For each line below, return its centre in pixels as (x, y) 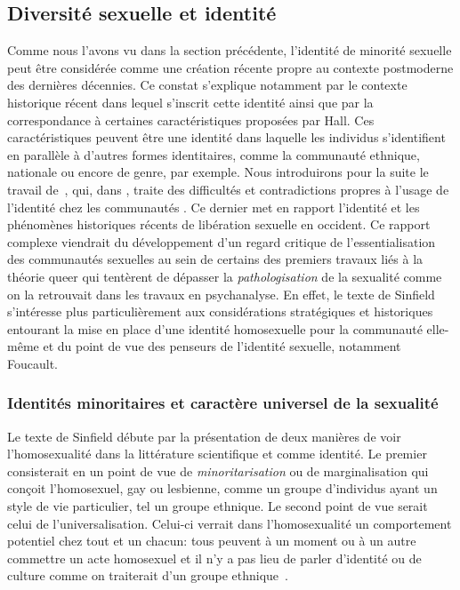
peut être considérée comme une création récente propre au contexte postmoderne (230, 67)
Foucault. (32, 363)
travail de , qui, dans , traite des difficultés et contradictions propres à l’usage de (228, 189)
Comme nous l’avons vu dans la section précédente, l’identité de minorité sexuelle (230, 50)
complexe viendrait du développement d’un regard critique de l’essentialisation (222, 241)
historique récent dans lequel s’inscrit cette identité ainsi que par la (190, 102)
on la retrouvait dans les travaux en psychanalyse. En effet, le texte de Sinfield (221, 294)
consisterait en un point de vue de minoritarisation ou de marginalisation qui (218, 470)
